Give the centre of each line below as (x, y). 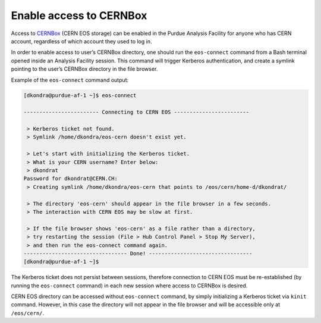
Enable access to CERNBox (79, 15)
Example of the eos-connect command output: (70, 80)
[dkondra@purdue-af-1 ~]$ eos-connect (80, 96)
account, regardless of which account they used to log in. (81, 41)
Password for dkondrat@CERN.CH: (71, 179)
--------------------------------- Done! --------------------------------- (138, 253)
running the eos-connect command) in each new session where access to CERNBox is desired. (129, 286)
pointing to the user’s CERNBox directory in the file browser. (84, 69)
